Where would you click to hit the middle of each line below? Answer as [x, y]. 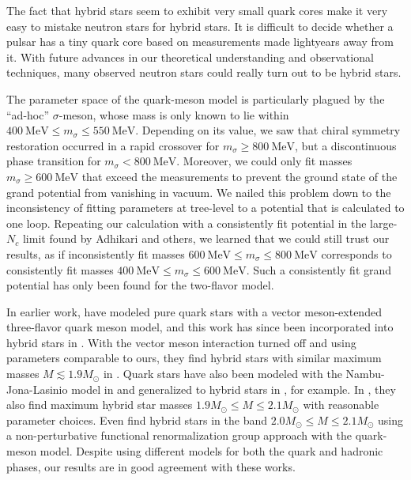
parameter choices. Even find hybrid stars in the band [137, 420]
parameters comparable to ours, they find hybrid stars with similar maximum [194, 358]
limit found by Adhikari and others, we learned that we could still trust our [206, 238]
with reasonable [341, 404]
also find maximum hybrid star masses [100, 404]
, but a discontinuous [345, 145]
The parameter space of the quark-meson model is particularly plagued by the [196, 98]
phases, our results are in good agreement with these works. [151, 466]
